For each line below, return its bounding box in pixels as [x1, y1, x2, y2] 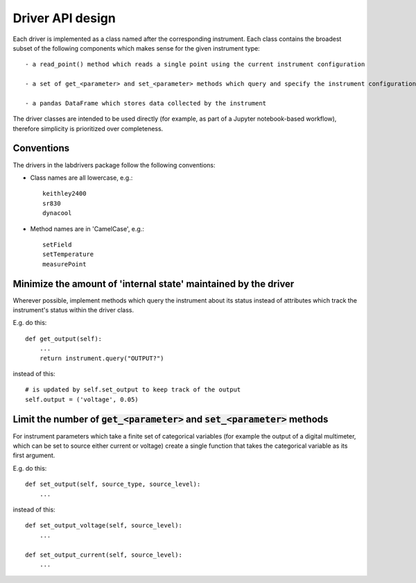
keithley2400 [42, 189, 87, 198]
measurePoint [42, 260, 87, 268]
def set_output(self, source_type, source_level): [25, 480, 201, 489]
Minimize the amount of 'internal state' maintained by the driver [12, 278, 295, 289]
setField [42, 240, 72, 248]
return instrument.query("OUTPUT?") [39, 354, 164, 362]
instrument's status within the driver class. [12, 306, 135, 314]
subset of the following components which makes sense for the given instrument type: [12, 44, 260, 52]
